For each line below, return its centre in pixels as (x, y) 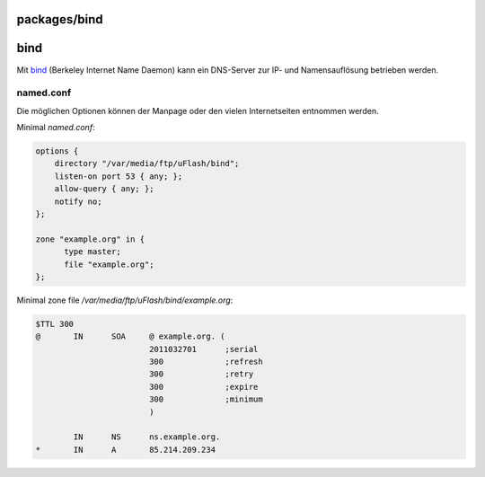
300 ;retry (201, 374)
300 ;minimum (206, 399)
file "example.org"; (109, 264)
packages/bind (60, 19)
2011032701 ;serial (203, 349)
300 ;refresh (206, 362)
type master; (93, 252)
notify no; (78, 201)
